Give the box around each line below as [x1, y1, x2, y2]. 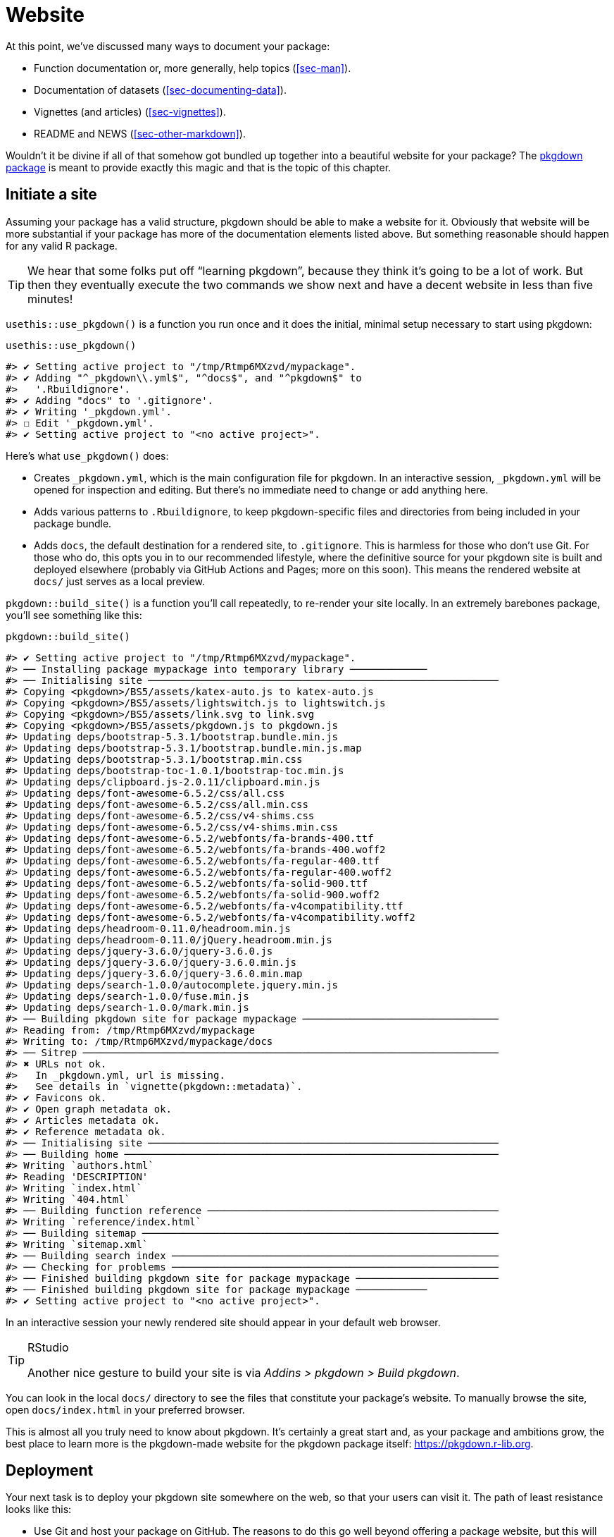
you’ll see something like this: [6, 608, 142, 621]
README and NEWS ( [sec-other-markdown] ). [34, 127, 246, 140]
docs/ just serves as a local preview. [34, 575, 206, 587]
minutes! [27, 291, 73, 306]
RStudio [27, 1340, 69, 1354]
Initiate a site [6, 185, 97, 204]
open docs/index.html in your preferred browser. [6, 1403, 245, 1416]
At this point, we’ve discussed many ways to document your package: [6, 39, 330, 52]
